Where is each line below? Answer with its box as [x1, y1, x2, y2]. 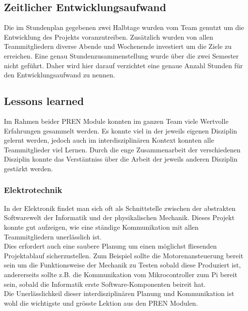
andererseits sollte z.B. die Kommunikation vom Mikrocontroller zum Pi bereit [4, 269, 237, 279]
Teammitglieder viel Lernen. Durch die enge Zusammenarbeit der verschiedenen [4, 144, 241, 154]
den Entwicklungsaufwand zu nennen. [4, 70, 115, 80]
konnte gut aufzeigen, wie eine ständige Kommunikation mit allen [4, 222, 199, 232]
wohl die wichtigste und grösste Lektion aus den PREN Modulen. [4, 297, 198, 308]
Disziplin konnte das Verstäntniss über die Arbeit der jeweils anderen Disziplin [4, 154, 238, 164]
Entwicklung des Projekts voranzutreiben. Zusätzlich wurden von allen [4, 31, 214, 42]
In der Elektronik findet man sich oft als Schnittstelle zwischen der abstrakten [4, 203, 236, 213]
